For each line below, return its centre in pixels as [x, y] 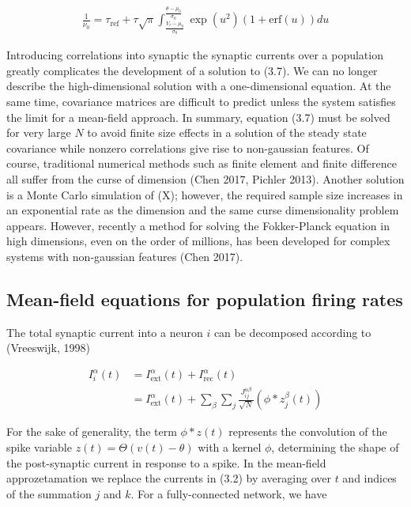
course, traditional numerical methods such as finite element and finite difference [202, 163]
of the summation [49, 493]
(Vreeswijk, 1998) [48, 348]
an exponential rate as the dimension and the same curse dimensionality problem [203, 210]
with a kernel [230, 447]
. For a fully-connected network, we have [229, 493]
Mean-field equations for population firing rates [205, 299]
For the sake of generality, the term [92, 431]
